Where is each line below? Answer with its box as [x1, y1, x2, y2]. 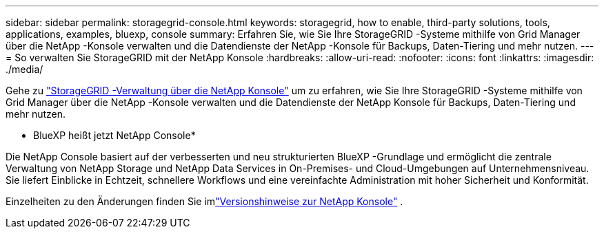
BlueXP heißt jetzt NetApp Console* [33, 129, 196, 141]
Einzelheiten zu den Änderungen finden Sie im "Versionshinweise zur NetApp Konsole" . [6, 195, 403, 207]
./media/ [6, 63, 43, 75]
